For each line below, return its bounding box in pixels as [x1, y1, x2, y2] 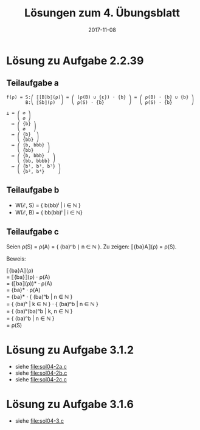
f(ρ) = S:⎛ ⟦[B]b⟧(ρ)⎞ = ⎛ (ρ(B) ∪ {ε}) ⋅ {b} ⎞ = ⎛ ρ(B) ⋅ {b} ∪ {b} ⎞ [6, 94, 195, 100]
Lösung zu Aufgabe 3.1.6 [6, 397, 134, 411]
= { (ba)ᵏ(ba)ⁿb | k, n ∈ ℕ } [6, 307, 73, 315]
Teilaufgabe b [6, 185, 60, 196]
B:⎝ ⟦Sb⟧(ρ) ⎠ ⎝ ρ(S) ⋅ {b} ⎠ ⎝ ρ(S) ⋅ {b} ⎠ [25, 99, 195, 106]
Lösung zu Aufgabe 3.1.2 [6, 343, 134, 357]
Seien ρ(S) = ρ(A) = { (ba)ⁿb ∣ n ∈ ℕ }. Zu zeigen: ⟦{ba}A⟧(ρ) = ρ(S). [6, 243, 177, 250]
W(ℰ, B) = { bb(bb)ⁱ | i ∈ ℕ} [15, 208, 83, 216]
